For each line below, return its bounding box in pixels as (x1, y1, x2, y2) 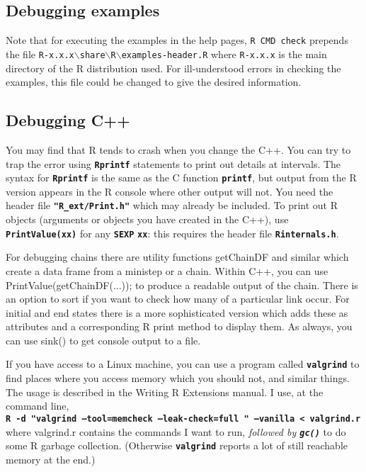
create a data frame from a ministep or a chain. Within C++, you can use (6, 263, 328, 278)
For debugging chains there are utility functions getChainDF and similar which (6, 249, 349, 264)
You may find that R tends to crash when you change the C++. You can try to (6, 142, 351, 157)
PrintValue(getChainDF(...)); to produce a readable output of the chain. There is (6, 277, 358, 292)
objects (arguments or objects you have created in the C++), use (6, 212, 289, 227)
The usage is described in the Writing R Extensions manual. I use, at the (6, 384, 324, 399)
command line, (6, 398, 69, 413)
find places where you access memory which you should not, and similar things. (6, 371, 350, 386)
